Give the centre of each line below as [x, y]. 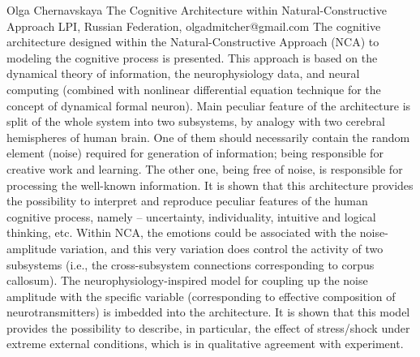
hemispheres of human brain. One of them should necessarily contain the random [208, 137]
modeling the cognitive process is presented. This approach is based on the [192, 57]
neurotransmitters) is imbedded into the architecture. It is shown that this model [208, 312]
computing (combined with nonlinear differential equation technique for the [194, 89]
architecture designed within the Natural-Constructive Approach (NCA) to [193, 42]
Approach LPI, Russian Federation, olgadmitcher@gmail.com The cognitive [194, 26]
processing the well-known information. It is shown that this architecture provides [210, 185]
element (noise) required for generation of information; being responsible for [195, 153]
